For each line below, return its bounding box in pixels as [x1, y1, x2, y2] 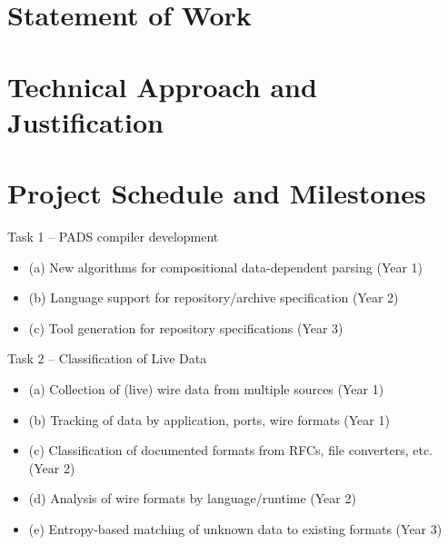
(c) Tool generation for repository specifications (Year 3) [28, 318, 343, 337]
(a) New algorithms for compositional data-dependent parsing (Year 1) [28, 257, 423, 276]
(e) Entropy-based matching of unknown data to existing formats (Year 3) [28, 520, 443, 538]
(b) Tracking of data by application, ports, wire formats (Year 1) [28, 410, 390, 429]
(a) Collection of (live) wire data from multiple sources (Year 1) [28, 380, 384, 399]
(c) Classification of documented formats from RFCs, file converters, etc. [28, 441, 433, 460]
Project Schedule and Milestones [7, 174, 426, 212]
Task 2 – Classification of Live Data [7, 349, 207, 368]
